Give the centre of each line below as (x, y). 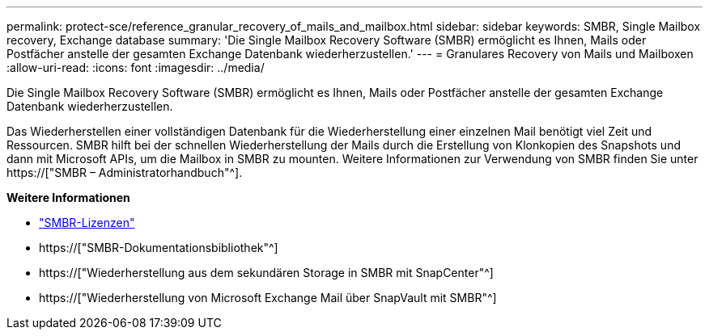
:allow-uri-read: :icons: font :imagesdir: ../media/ (136, 67)
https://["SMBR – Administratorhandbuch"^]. (125, 172)
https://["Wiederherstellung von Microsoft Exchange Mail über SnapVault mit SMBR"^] (268, 298)
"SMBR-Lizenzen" (87, 223)
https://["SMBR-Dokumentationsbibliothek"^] (159, 248)
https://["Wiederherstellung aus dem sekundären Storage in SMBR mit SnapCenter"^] (266, 273)
